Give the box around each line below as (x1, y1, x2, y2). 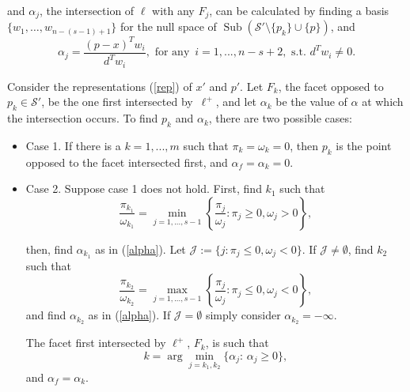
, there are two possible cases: (208, 110, 352, 126)
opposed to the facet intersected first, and (25, 153, 228, 170)
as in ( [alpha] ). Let (95, 240, 186, 257)
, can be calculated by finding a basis (209, 2, 389, 18)
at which (362, 93, 404, 110)
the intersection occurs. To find (7, 110, 158, 126)
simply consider (205, 307, 281, 323)
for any (154, 47, 190, 58)
